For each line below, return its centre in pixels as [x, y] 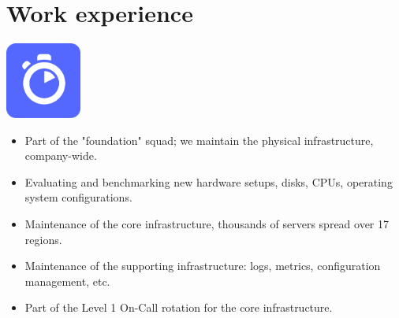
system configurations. [78, 197]
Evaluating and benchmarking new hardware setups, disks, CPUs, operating [209, 181]
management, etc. [67, 281]
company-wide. [61, 155]
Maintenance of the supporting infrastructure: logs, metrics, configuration [203, 266]
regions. [43, 239]
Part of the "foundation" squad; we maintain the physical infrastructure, [199, 140]
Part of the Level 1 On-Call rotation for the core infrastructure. [179, 307]
